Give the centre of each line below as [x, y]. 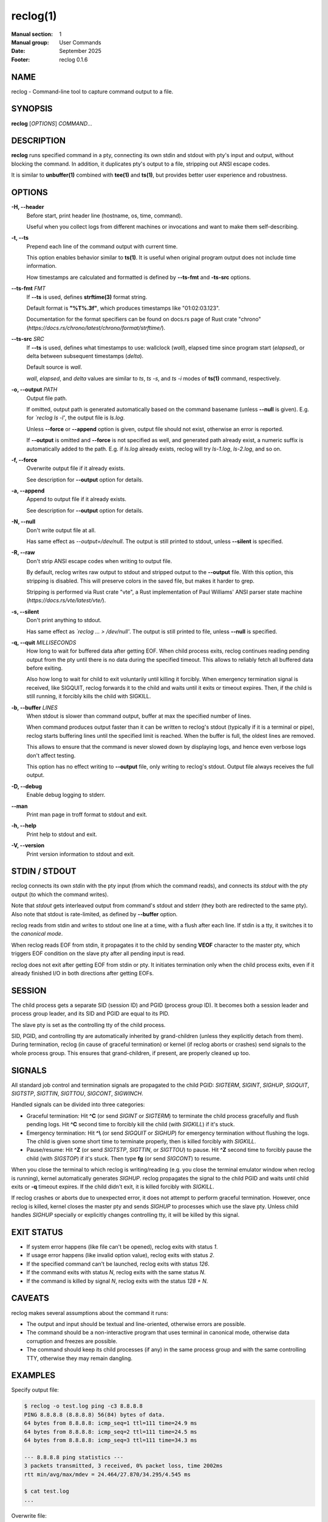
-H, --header [28, 207]
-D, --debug [27, 786]
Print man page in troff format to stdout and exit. [87, 814]
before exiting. [45, 668]
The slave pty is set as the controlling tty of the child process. [88, 1025]
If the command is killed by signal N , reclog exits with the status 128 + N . [117, 1281]
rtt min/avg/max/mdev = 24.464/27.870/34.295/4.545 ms [107, 1474]
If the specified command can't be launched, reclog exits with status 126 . [118, 1264]
